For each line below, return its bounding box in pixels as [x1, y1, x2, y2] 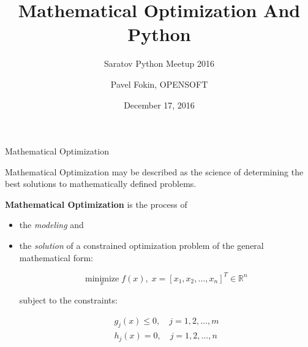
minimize [85, 274, 119, 283]
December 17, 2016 [124, 98, 195, 111]
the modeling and [19, 218, 84, 231]
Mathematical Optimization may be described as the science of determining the [5, 165, 304, 178]
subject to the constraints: [19, 293, 118, 306]
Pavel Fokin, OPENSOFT [110, 77, 208, 90]
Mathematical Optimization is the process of [5, 197, 187, 210]
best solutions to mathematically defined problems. [5, 177, 197, 190]
